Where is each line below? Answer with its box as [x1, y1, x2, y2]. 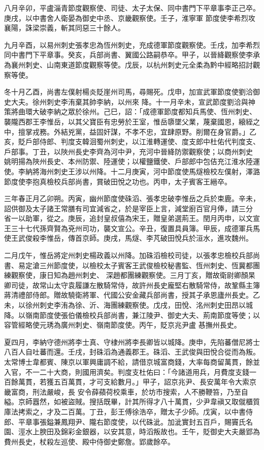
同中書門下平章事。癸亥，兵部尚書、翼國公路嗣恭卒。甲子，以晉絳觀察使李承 [4, 49, 260, 60]
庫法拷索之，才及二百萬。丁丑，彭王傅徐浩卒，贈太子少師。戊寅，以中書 [4, 406, 246, 416]
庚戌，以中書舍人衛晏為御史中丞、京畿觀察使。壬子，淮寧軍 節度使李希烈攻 [4, 12, 255, 23]
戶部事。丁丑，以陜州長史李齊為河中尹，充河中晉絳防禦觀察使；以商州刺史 [4, 146, 253, 156]
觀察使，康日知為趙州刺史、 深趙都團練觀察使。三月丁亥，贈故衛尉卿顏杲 [11, 270, 255, 280]
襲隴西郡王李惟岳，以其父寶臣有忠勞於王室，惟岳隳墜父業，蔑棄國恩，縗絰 [4, 116, 253, 126]
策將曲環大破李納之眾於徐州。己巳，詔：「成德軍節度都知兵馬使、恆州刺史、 [4, 106, 256, 117]
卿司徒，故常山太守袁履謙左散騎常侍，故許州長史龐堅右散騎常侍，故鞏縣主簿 [4, 279, 260, 290]
